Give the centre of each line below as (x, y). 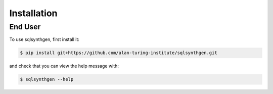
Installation (33, 13)
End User (25, 27)
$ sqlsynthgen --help (47, 79)
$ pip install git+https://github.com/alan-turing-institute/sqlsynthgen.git (119, 53)
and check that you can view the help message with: (64, 66)
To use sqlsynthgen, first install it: (44, 39)
